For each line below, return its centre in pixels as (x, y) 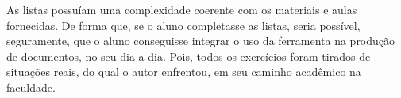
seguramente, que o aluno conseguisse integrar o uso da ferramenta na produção (201, 41)
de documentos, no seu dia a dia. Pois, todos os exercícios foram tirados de (189, 56)
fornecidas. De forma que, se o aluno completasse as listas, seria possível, (183, 25)
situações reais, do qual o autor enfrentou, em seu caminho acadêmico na (184, 72)
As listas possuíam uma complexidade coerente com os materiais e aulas (182, 9)
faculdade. (31, 87)
